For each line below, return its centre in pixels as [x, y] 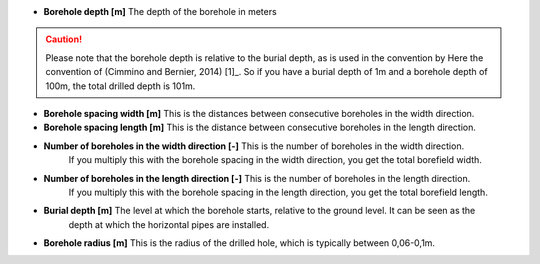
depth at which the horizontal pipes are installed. [169, 224]
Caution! [64, 39]
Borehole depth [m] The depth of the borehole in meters [160, 11]
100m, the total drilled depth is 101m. [120, 86]
